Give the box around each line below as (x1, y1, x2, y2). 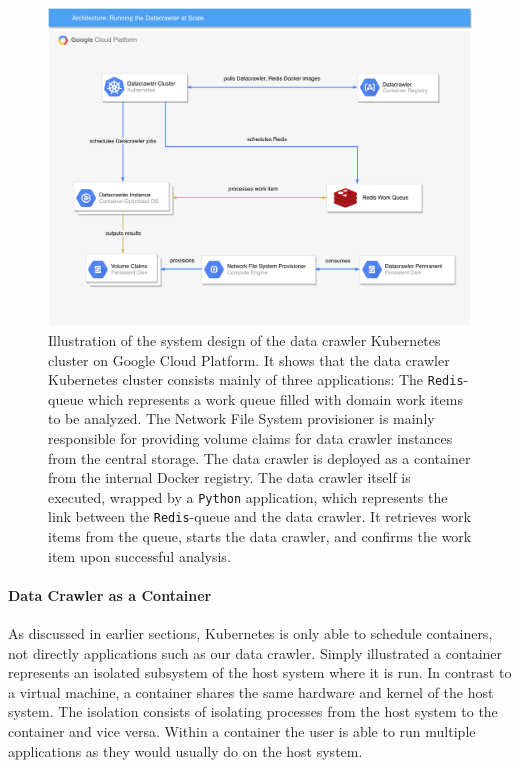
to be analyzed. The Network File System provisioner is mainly (48, 408, 435, 429)
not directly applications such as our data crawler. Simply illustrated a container (8, 642, 503, 663)
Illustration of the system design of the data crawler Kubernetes (48, 330, 441, 350)
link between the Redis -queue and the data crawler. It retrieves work (48, 506, 471, 527)
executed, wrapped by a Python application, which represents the (48, 486, 448, 507)
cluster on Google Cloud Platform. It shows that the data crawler (48, 349, 450, 370)
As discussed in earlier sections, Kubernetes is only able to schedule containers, (8, 623, 493, 644)
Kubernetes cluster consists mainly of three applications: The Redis (48, 369, 464, 390)
